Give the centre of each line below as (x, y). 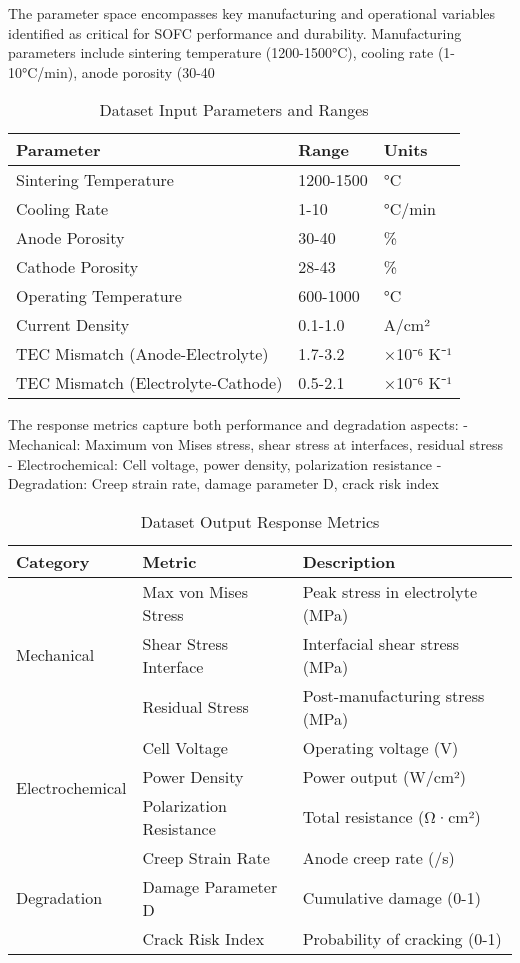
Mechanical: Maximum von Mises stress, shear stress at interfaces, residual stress (256, 443)
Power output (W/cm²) (384, 776)
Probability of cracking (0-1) (402, 938)
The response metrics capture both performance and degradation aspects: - (238, 424)
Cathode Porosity (77, 267)
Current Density (73, 325)
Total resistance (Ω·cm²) (391, 817)
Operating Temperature (99, 296)
